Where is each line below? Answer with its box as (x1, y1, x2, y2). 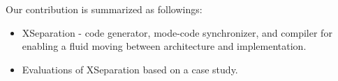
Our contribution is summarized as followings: (6, 2, 203, 16)
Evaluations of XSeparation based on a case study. (22, 62, 238, 76)
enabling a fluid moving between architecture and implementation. (22, 39, 307, 53)
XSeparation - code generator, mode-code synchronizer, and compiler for (22, 25, 332, 39)
